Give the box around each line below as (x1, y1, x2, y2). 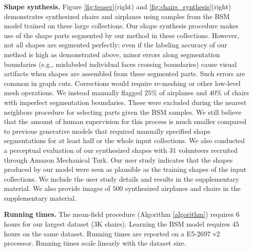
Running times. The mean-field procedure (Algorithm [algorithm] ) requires (4, 209, 234, 219)
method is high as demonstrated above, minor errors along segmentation (4, 49, 220, 59)
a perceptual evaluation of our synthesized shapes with (4, 145, 167, 155)
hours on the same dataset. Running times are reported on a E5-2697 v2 (4, 228, 220, 238)
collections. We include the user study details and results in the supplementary (4, 173, 239, 184)
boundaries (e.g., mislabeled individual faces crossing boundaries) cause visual (4, 59, 237, 69)
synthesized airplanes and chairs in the (125, 183, 241, 193)
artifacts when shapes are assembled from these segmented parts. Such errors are (4, 68, 245, 79)
